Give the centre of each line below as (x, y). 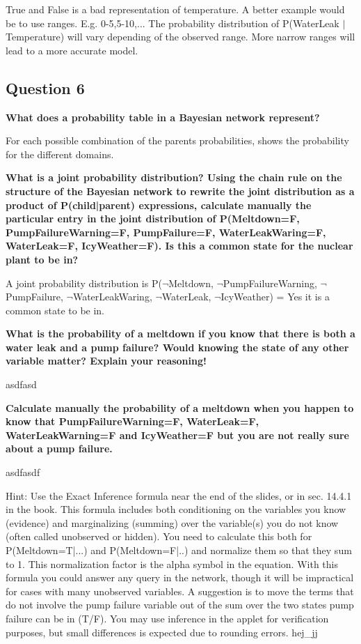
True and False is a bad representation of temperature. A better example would (175, 9)
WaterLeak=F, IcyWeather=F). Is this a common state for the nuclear (179, 246)
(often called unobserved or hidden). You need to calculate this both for (159, 536)
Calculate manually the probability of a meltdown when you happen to (180, 407)
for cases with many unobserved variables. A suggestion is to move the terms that (180, 591)
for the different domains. (60, 154)
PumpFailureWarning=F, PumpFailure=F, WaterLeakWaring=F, (166, 232)
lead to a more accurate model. (72, 50)
